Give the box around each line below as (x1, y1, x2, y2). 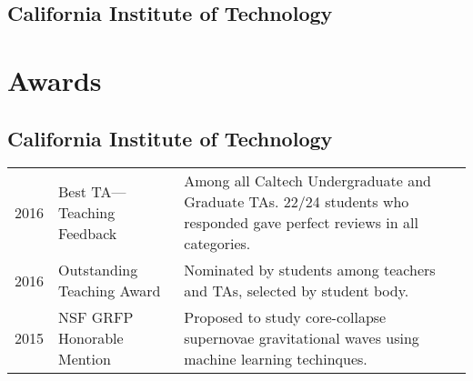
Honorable (58, 327, 124, 349)
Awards (7, 61, 102, 98)
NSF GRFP (58, 306, 134, 328)
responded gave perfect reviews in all (184, 212, 418, 234)
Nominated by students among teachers (184, 259, 436, 281)
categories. (184, 233, 251, 255)
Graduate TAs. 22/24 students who (184, 191, 409, 213)
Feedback (58, 222, 117, 244)
